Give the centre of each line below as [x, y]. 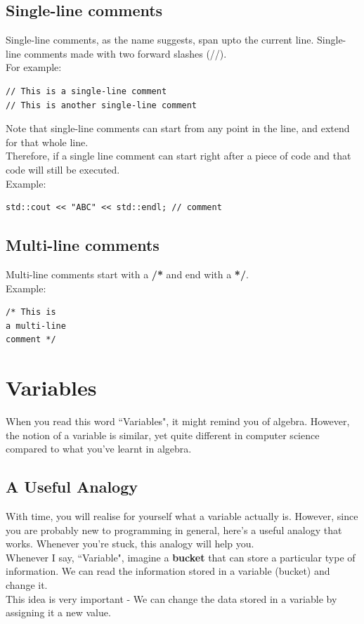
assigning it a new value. [58, 612]
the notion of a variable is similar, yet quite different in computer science [163, 435]
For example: [34, 67]
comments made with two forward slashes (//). [125, 53]
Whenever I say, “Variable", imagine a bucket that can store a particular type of [181, 557]
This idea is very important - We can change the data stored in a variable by [171, 598]
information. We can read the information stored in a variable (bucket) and [168, 571]
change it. [27, 584]
